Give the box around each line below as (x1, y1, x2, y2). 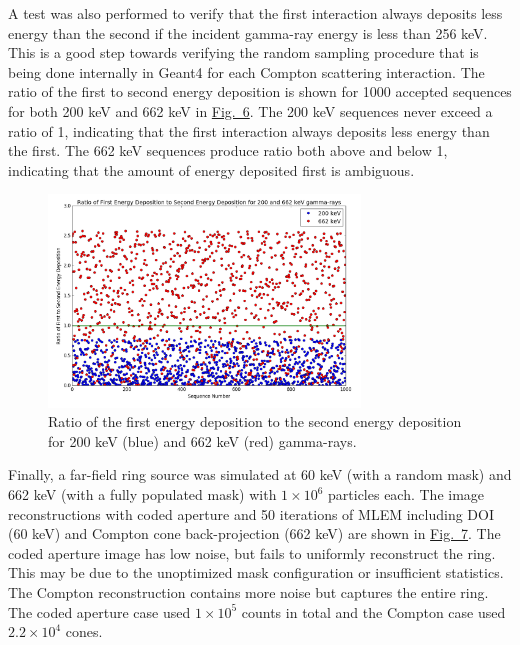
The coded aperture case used (8, 601, 191, 622)
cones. (65, 621, 103, 642)
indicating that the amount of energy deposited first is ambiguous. (8, 159, 415, 180)
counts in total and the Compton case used (241, 601, 506, 622)
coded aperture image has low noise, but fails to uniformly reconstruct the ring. (8, 542, 496, 563)
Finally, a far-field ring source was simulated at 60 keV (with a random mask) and (8, 464, 512, 485)
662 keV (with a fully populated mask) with (8, 484, 277, 505)
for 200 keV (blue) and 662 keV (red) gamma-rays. (48, 430, 357, 451)
